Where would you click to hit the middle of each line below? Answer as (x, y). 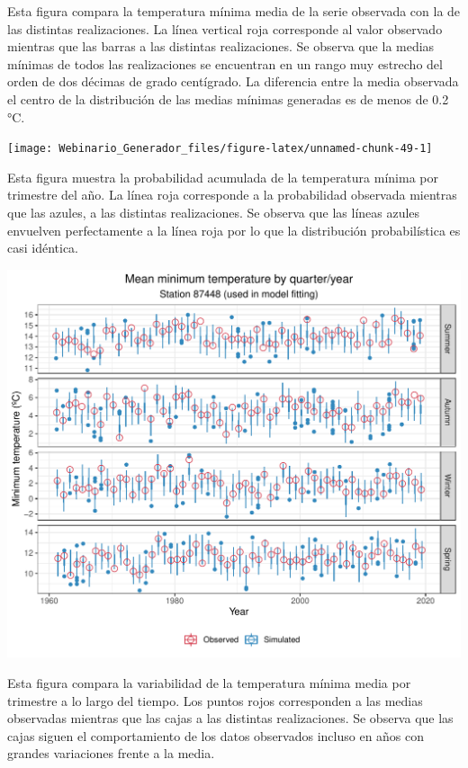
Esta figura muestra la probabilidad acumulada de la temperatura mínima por (223, 177)
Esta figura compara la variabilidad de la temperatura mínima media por (209, 683)
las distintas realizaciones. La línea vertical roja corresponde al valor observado (225, 28)
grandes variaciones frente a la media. (111, 753)
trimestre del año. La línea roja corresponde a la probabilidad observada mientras (232, 195)
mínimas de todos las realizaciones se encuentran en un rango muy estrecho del (225, 63)
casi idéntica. (43, 248)
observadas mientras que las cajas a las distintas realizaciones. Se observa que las (230, 718)
